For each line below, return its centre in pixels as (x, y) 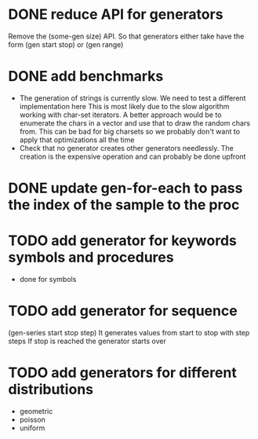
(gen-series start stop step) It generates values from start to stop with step (129, 332)
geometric (36, 411)
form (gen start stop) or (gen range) (66, 44)
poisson (32, 419)
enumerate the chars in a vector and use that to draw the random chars (135, 123)
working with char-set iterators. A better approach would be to (120, 115)
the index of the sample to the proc (124, 205)
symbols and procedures (91, 258)
